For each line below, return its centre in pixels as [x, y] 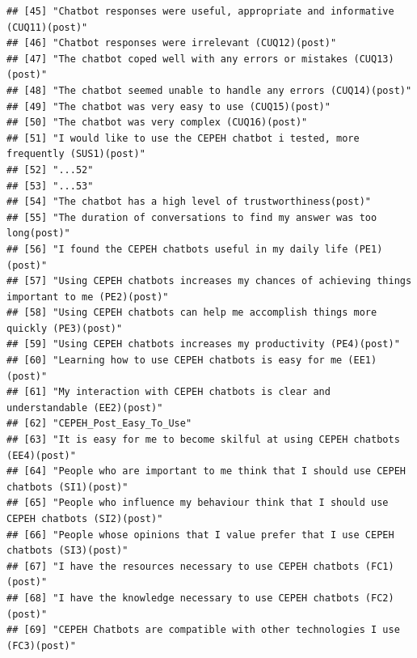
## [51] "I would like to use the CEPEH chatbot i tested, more [183, 138]
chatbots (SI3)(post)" [67, 551]
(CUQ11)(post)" [47, 27]
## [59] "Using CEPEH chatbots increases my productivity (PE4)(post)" [203, 344]
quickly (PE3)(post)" [65, 328]
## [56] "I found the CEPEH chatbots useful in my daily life [177, 249]
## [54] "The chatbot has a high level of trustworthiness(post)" [189, 202]
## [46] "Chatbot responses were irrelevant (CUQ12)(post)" [172, 43]
